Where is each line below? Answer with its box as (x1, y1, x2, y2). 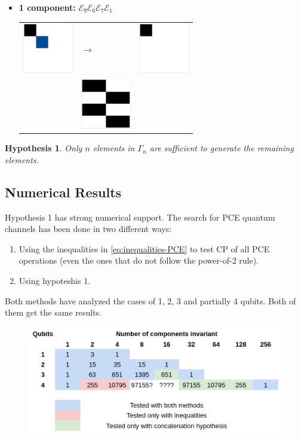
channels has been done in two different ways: (5, 222, 172, 235)
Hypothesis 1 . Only (5, 142, 82, 154)
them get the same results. (5, 306, 102, 319)
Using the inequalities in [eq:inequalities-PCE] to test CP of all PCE (19, 242, 270, 255)
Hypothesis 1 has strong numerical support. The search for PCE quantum (5, 210, 275, 223)
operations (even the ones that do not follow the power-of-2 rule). (19, 254, 259, 267)
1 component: (19, 1, 76, 13)
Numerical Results (5, 182, 122, 201)
